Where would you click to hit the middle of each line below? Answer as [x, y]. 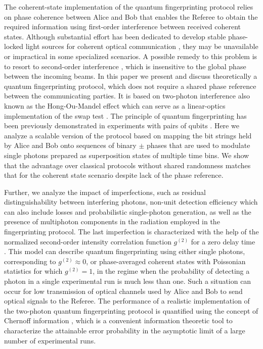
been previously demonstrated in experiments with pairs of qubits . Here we [122, 126]
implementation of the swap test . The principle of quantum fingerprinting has [125, 115]
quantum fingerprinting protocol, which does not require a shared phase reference [130, 86]
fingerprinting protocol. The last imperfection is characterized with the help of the [131, 232]
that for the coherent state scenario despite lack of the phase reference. [114, 175]
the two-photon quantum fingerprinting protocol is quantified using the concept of [131, 310]
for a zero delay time [223, 241]
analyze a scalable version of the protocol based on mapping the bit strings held [128, 135]
